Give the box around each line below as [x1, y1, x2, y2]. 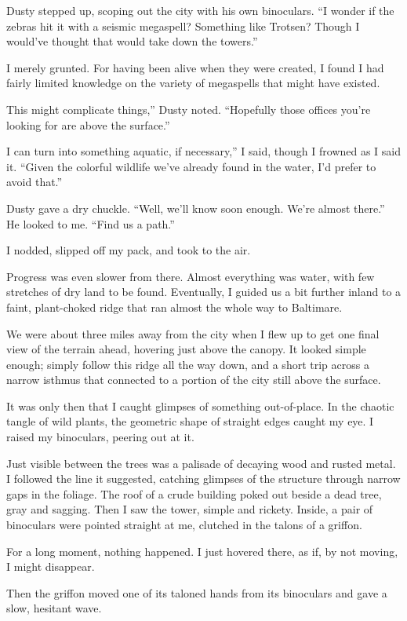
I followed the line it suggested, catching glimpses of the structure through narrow [6, 470, 401, 487]
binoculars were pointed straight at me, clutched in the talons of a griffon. [6, 517, 362, 533]
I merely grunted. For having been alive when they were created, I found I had [6, 59, 384, 75]
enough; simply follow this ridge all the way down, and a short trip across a [6, 356, 369, 372]
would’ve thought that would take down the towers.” [6, 33, 258, 49]
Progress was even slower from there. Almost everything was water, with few [6, 268, 375, 284]
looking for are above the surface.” [6, 116, 170, 133]
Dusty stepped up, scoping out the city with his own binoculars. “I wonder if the [6, 2, 394, 18]
